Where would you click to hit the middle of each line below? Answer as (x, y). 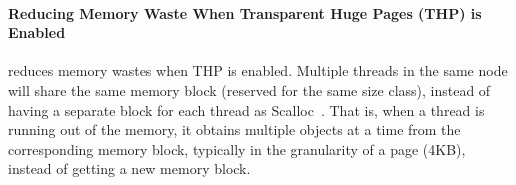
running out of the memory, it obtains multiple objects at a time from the (234, 129)
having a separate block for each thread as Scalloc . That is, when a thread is (246, 109)
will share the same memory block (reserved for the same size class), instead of (249, 89)
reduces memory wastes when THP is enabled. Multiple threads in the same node (258, 70)
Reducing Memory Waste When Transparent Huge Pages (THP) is (245, 12)
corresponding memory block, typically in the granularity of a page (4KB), (237, 148)
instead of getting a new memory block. (129, 168)
